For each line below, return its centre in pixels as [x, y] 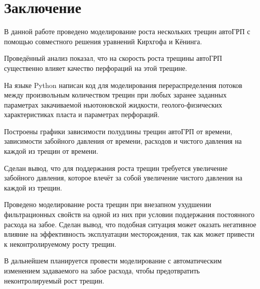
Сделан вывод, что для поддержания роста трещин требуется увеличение [116, 168]
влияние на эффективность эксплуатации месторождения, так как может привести [129, 234]
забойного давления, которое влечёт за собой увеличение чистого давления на [123, 178]
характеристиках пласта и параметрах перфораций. [82, 114]
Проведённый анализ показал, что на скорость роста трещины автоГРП [113, 58]
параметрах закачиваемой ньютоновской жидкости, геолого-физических [113, 104]
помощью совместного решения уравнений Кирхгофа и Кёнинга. [103, 41]
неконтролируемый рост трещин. [54, 280]
